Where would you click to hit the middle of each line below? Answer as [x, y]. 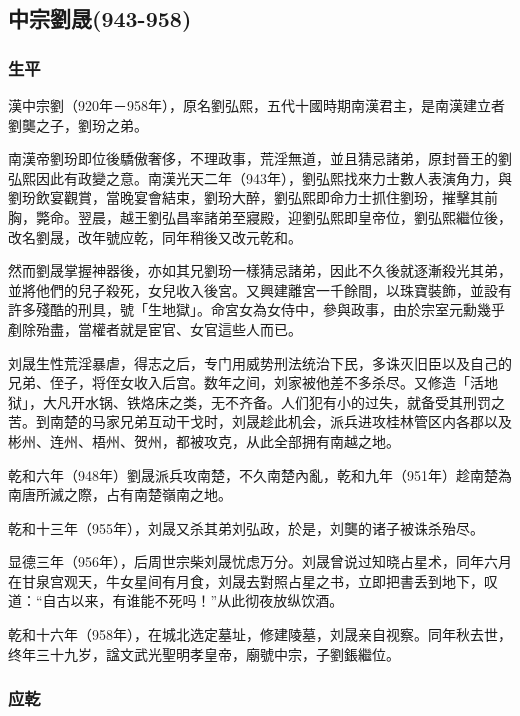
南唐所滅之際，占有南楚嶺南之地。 [120, 494]
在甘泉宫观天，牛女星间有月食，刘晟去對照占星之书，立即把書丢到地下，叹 [253, 580]
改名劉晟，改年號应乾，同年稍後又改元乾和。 [155, 236]
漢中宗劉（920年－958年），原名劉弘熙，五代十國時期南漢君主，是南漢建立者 [256, 105]
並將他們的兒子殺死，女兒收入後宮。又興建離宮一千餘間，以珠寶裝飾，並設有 [260, 289]
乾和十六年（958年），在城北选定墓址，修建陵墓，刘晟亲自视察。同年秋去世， [260, 634]
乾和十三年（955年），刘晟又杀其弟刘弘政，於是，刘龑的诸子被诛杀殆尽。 [246, 527]
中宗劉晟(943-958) [100, 18]
